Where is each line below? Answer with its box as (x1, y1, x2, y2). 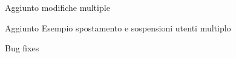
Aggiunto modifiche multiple (5, 1, 110, 13)
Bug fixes (5, 42, 39, 54)
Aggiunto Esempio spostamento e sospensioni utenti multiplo (5, 21, 231, 34)
